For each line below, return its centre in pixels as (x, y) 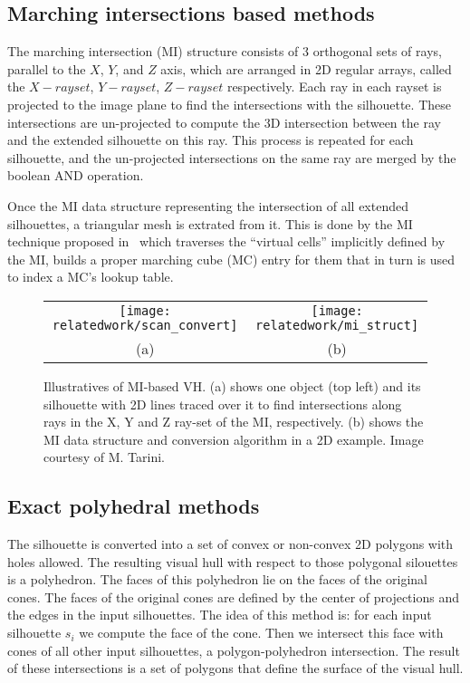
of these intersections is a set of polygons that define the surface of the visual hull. (235, 668)
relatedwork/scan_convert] (145, 325)
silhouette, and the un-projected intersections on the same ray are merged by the (232, 157)
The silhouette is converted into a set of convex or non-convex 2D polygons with (230, 544)
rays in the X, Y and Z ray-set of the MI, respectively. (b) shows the (234, 422)
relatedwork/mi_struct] (337, 325)
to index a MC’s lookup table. (91, 277)
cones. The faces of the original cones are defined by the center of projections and (233, 596)
